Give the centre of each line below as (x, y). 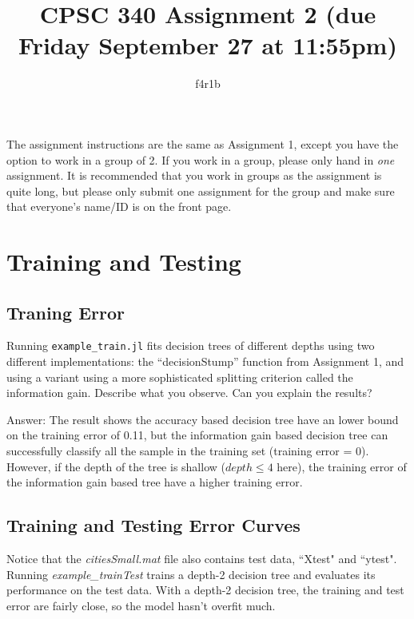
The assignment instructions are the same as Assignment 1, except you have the (203, 143)
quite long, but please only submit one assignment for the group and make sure (201, 190)
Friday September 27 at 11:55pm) (208, 45)
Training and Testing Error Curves (153, 525)
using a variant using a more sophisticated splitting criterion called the (180, 377)
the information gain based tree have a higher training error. (155, 482)
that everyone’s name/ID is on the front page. (119, 206)
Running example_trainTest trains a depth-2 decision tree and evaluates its (191, 574)
